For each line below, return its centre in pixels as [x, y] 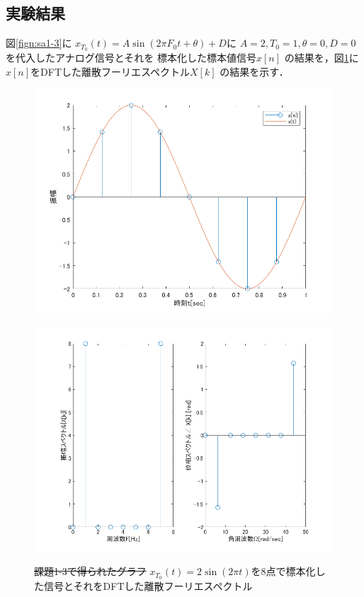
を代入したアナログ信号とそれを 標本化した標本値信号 [131, 58]
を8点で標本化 [283, 571]
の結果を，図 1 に [322, 58]
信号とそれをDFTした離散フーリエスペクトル [148, 586]
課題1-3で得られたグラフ [90, 571]
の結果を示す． [254, 71]
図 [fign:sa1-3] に [39, 43]
